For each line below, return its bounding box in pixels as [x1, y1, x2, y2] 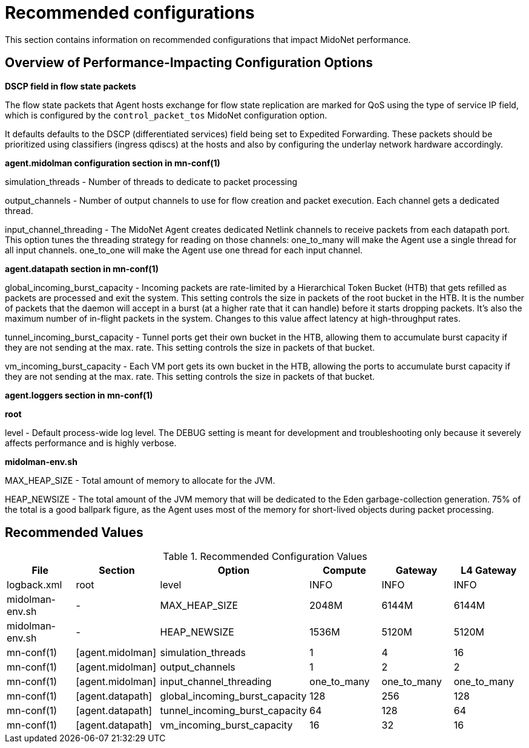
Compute [323, 564, 366, 577]
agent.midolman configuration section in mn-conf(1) [5, 157, 220, 168]
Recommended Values [5, 525, 143, 541]
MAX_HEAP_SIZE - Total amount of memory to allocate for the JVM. [5, 475, 275, 486]
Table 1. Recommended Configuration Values [163, 550, 367, 563]
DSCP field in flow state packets [5, 80, 136, 91]
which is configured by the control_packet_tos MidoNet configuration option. [5, 109, 327, 120]
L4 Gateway [461, 564, 517, 577]
